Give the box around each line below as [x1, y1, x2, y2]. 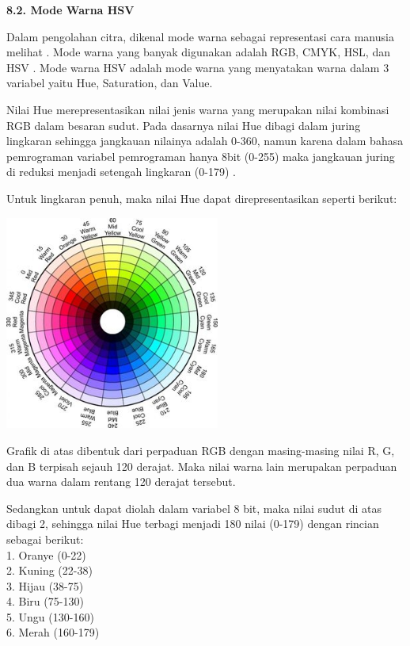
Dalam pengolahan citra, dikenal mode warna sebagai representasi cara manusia [6, 28, 394, 44]
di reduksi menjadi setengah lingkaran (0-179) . [6, 163, 236, 180]
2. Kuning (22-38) [6, 562, 93, 579]
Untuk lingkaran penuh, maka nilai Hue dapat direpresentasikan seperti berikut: [6, 189, 397, 206]
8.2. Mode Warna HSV [6, 2, 135, 17]
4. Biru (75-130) [6, 593, 84, 610]
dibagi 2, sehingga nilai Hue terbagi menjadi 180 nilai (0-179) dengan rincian [6, 515, 379, 532]
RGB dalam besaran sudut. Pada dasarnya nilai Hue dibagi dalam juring [6, 117, 361, 133]
